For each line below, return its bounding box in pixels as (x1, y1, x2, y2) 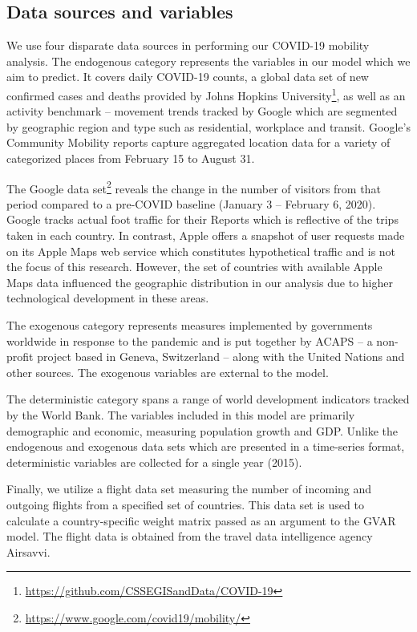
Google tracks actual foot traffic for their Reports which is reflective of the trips (6, 211, 399, 228)
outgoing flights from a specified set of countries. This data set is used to (6, 496, 364, 512)
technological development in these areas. (6, 290, 209, 306)
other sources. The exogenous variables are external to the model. (6, 363, 329, 380)
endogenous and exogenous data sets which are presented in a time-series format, (6, 438, 405, 455)
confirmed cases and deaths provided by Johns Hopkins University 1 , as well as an (6, 84, 406, 103)
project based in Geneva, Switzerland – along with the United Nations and (37, 348, 405, 365)
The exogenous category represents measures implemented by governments (6, 317, 373, 334)
